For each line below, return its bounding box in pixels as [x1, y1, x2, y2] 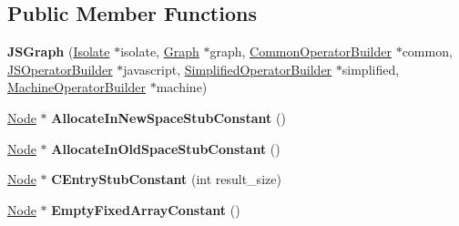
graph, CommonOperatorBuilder [209, 42, 392, 61]
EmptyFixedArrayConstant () [51, 200, 240, 219]
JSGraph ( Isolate [7, 42, 110, 61]
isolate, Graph [120, 42, 199, 61]
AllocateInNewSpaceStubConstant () [51, 108, 286, 127]
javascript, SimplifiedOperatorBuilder [123, 59, 332, 78]
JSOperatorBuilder [7, 59, 113, 78]
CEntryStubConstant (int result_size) [51, 169, 281, 189]
